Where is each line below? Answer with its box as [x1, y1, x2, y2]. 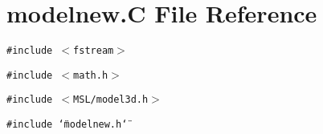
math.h [73, 69, 108, 81]
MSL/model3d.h [73, 94, 149, 106]
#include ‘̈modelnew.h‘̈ [6, 119, 128, 131]
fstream [73, 45, 114, 57]
